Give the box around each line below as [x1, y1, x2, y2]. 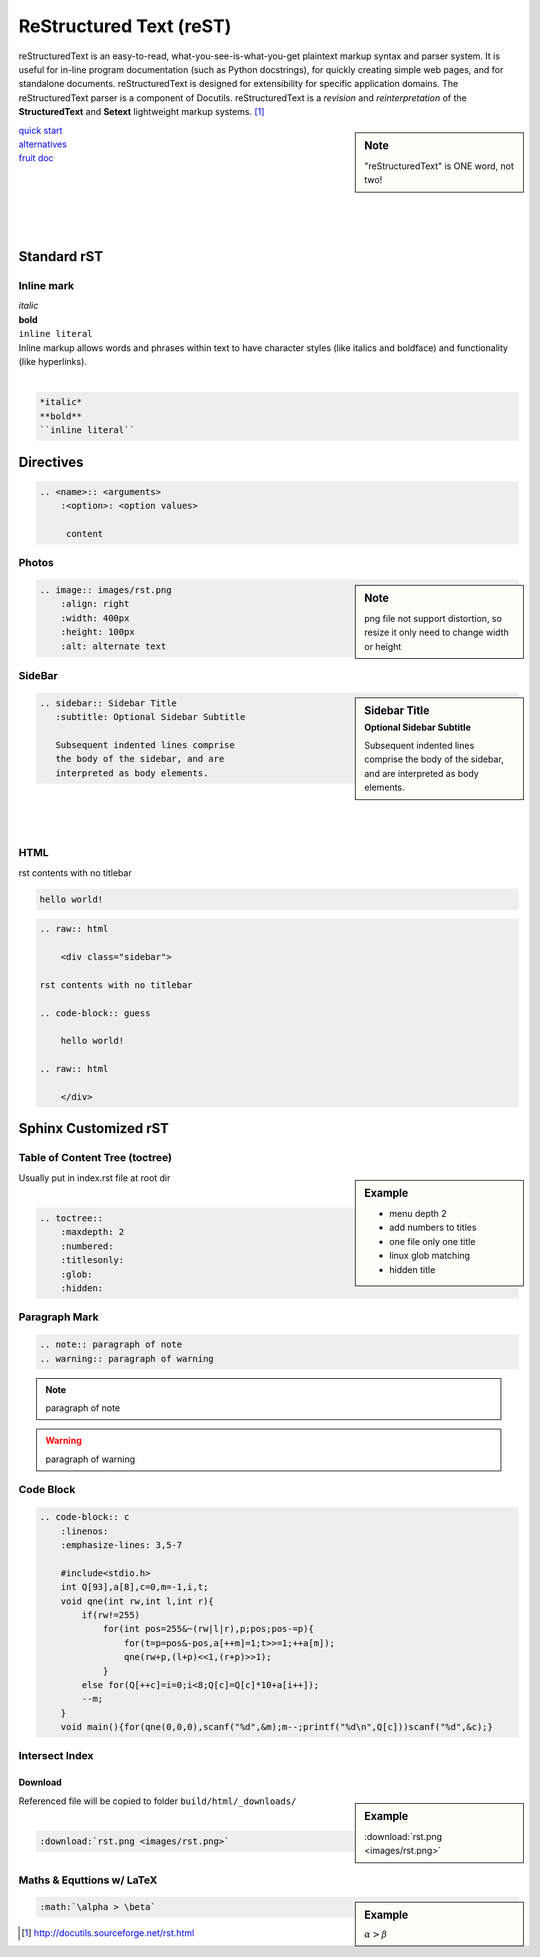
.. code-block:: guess [39, 1007, 151, 1019]
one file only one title [389, 1235, 476, 1247]
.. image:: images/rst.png [39, 585, 172, 596]
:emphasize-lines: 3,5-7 [60, 1540, 183, 1551]
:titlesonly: [60, 1255, 125, 1266]
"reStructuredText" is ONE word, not [364, 160, 514, 172]
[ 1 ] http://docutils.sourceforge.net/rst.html [21, 1927, 195, 1939]
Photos [18, 556, 54, 570]
